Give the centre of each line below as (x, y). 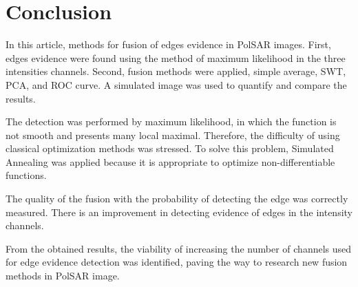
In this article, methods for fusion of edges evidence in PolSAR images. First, (168, 44)
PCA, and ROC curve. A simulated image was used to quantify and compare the (176, 84)
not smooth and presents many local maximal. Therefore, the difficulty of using (173, 135)
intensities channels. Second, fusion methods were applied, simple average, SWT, (176, 71)
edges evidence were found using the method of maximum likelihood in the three (176, 57)
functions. (26, 175)
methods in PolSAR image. (63, 276)
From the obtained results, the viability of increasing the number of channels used (179, 248)
